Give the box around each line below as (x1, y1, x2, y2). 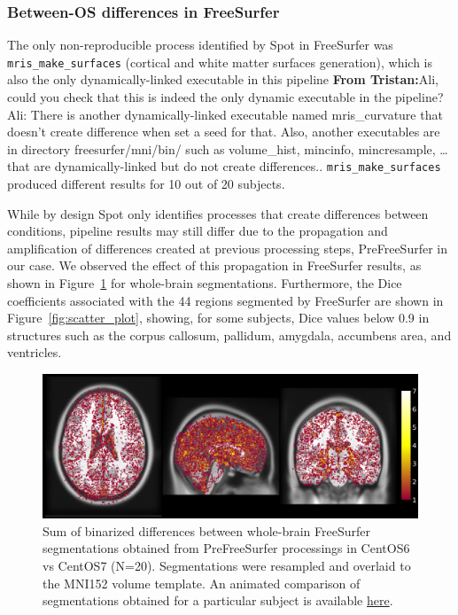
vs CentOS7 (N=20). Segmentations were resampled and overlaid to (43, 556, 411, 574)
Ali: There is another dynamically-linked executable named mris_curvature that (7, 105, 443, 123)
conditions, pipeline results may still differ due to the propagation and (7, 222, 388, 240)
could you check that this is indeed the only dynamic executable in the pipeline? (7, 88, 444, 106)
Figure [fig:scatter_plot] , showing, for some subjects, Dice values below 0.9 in (7, 308, 430, 327)
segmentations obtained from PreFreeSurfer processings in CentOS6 (43, 539, 410, 557)
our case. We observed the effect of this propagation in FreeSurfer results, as (7, 256, 422, 275)
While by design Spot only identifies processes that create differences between (7, 204, 429, 222)
